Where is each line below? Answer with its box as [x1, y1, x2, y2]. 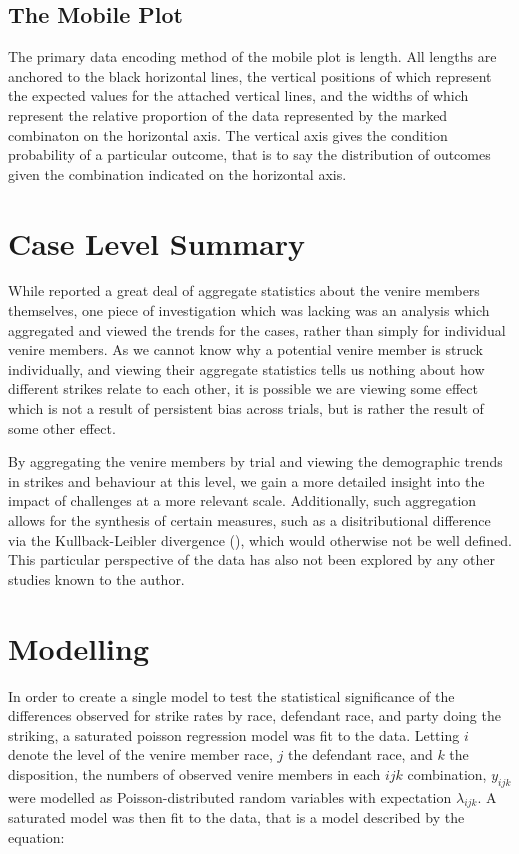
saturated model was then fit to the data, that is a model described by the [8, 807, 465, 828]
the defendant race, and [288, 744, 433, 765]
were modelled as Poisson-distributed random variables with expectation [8, 786, 452, 807]
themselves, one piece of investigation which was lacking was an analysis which [8, 300, 490, 321]
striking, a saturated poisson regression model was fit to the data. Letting [8, 724, 460, 745]
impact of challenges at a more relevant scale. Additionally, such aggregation [8, 490, 477, 511]
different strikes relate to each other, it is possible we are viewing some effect [8, 378, 478, 399]
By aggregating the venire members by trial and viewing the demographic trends [8, 451, 503, 472]
